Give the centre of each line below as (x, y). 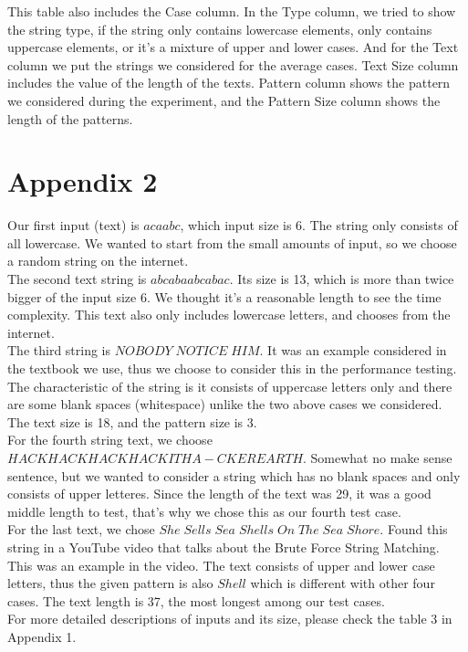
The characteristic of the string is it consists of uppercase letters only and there (230, 386)
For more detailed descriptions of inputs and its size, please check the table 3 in (230, 619)
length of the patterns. (70, 118)
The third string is (59, 350)
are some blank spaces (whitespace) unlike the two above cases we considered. (225, 404)
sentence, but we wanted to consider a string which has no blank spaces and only (234, 475)
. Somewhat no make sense (378, 457)
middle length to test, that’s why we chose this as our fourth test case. (204, 511)
